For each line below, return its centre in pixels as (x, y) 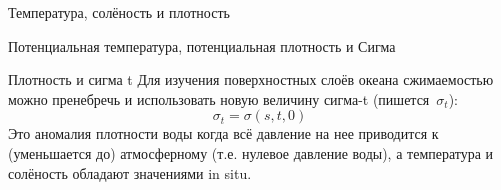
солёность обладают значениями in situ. (130, 172)
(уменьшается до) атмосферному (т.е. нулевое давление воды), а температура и (251, 152)
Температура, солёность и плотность (119, 12)
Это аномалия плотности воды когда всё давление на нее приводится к (223, 133)
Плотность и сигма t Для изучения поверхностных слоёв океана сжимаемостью (251, 79)
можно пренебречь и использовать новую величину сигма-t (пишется (219, 98)
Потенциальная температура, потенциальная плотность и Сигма (202, 45)
